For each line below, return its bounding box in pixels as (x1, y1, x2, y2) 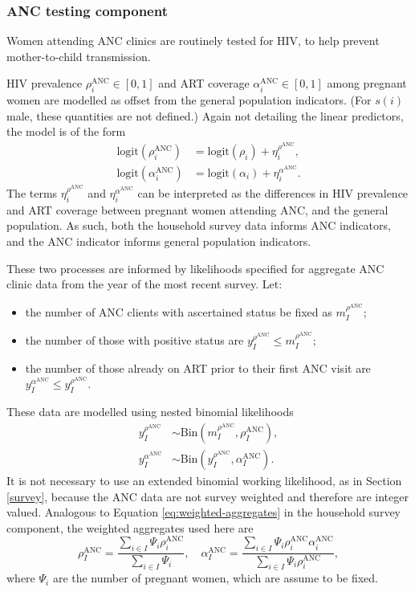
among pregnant (327, 75, 407, 92)
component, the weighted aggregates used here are (6, 519, 254, 536)
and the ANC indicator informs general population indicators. (6, 233, 311, 249)
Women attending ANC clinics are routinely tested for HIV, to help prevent (6, 32, 380, 49)
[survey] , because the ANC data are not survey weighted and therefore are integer (6, 488, 409, 504)
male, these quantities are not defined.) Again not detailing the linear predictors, (6, 107, 404, 124)
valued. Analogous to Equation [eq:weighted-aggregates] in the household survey (6, 504, 401, 521)
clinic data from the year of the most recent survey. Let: (6, 276, 283, 292)
